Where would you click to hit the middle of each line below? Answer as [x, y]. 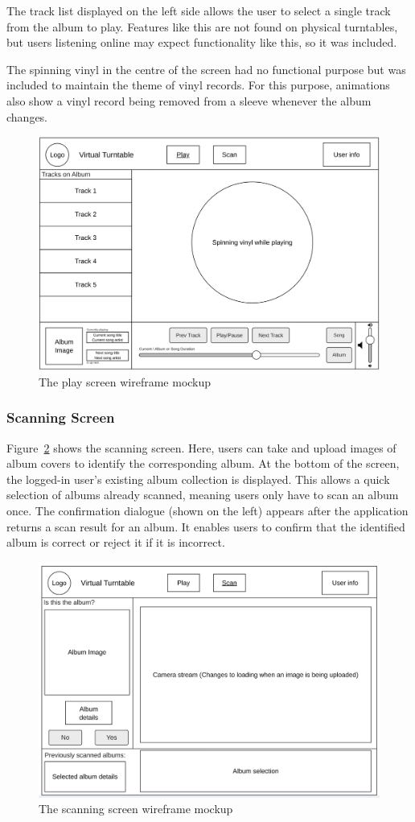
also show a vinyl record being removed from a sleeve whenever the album [189, 100]
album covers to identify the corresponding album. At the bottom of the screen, [203, 463]
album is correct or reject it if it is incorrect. [116, 542]
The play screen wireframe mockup [125, 381]
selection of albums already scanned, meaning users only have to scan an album [203, 495]
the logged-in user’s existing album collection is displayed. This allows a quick [198, 479]
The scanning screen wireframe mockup [136, 809]
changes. [27, 116]
